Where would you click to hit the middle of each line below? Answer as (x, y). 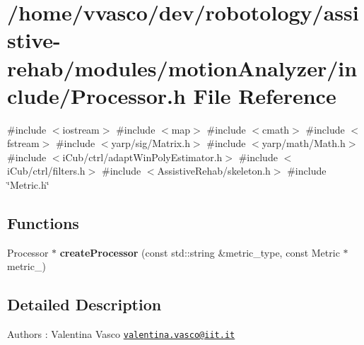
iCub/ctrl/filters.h (46, 171)
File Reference (265, 95)
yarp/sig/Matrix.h (151, 143)
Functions (43, 223)
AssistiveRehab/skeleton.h (214, 171)
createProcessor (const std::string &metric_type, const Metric (200, 252)
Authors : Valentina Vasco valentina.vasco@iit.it (121, 334)
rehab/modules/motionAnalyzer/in (182, 68)
